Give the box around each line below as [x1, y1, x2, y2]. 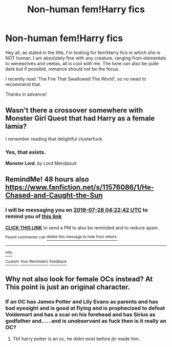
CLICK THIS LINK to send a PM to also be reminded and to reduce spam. [5, 224, 159, 230]
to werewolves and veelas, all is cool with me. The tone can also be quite [5, 60, 159, 66]
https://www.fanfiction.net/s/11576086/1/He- [5, 183, 155, 192]
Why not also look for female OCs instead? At [5, 275, 153, 283]
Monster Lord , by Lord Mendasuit [5, 160, 77, 166]
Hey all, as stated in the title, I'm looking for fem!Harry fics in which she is [5, 49, 160, 55]
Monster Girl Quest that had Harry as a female [5, 114, 155, 123]
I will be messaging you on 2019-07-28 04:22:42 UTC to [5, 206, 148, 214]
